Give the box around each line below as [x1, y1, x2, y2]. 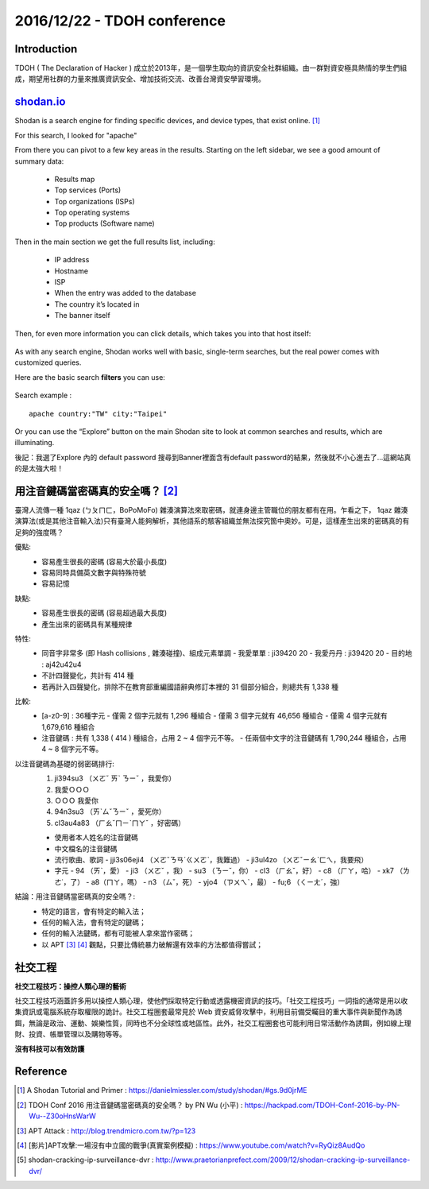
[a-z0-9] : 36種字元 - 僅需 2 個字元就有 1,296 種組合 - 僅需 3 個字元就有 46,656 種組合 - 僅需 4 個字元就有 [41, 711, 388, 721]
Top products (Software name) [54, 219, 155, 228]
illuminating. [14, 438, 55, 447]
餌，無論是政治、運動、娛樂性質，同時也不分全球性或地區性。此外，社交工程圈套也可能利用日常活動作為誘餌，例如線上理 [14, 1018, 412, 1028]
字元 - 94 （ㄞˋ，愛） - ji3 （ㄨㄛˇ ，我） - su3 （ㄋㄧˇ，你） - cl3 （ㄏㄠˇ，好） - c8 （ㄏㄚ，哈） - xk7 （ [54, 866, 404, 876]
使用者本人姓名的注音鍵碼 [54, 833, 138, 842]
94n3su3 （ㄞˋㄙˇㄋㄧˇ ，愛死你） [54, 807, 166, 816]
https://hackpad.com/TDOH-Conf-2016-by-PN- [244, 1100, 400, 1110]
